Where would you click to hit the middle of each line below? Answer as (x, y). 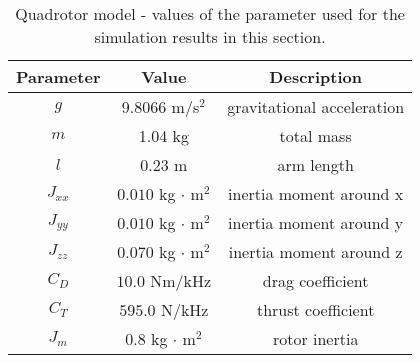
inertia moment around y (316, 222)
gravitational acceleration (316, 106)
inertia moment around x (316, 193)
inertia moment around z (315, 251)
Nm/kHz (181, 280)
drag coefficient (315, 280)
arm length (315, 164)
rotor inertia (315, 338)
